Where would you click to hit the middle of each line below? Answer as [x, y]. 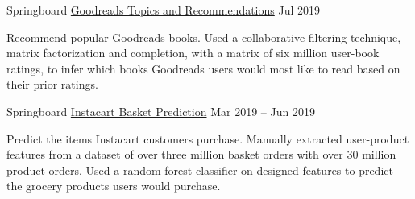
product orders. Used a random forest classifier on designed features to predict [200, 170]
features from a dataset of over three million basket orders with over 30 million [201, 154]
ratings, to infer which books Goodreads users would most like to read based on [203, 68]
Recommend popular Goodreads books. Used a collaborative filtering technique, [204, 37]
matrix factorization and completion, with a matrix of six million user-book [193, 53]
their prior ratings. [52, 84]
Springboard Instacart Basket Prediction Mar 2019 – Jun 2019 [161, 111]
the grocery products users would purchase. [114, 186]
